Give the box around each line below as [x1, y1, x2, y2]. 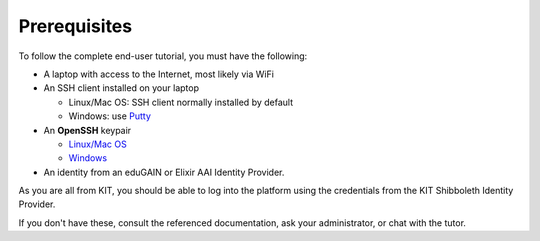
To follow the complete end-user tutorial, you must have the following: [18, 50, 308, 62]
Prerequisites [18, 15, 133, 37]
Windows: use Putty [68, 110, 152, 122]
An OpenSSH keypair [43, 124, 132, 136]
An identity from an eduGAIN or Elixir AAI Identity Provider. [43, 166, 285, 178]
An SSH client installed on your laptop [43, 82, 200, 94]
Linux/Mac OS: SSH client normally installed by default [68, 96, 294, 108]
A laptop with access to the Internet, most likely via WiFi [43, 68, 275, 80]
